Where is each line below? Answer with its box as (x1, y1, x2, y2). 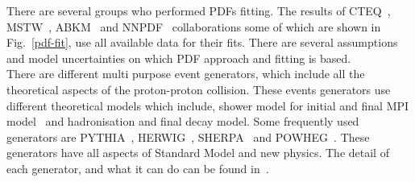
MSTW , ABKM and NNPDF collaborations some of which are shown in (6, 18, 381, 35)
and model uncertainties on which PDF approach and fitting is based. (6, 49, 351, 66)
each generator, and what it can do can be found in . (6, 159, 269, 176)
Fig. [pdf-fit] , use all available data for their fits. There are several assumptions (6, 34, 398, 51)
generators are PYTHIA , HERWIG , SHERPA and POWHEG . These (6, 128, 370, 145)
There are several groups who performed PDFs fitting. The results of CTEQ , (6, 2, 391, 19)
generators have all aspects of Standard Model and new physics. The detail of (6, 144, 389, 161)
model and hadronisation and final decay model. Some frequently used (6, 113, 359, 130)
